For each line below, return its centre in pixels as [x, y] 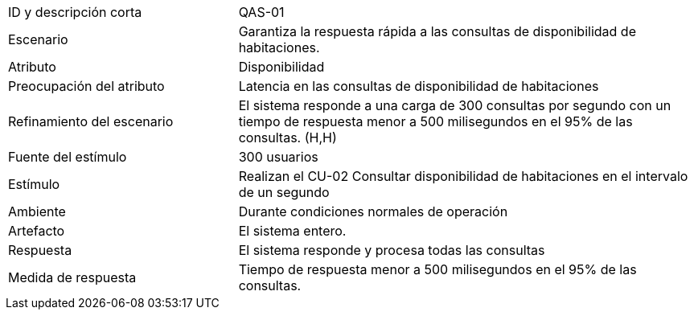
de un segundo [284, 192]
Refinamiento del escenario [91, 121]
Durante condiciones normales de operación [373, 211]
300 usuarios [278, 157]
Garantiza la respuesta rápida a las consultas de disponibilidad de [437, 31]
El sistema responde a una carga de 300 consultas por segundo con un [455, 105]
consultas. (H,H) [287, 137]
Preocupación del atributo [86, 86]
